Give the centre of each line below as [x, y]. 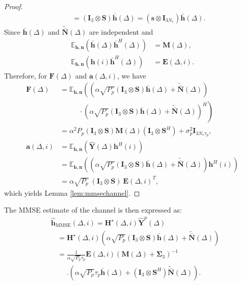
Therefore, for [26, 75]
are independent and [121, 32]
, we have [132, 75]
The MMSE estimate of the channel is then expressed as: [93, 210]
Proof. [14, 6]
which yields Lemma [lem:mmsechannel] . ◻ [72, 192]
